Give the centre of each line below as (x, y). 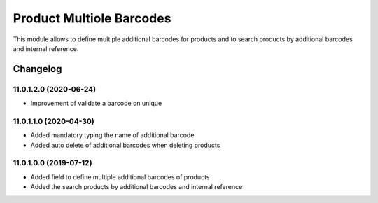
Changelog (37, 69)
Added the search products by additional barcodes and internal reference (136, 187)
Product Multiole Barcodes (92, 18)
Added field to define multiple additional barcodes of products (120, 177)
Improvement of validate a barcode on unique (96, 103)
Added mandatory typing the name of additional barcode (112, 135)
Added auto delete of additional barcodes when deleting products (125, 145)
